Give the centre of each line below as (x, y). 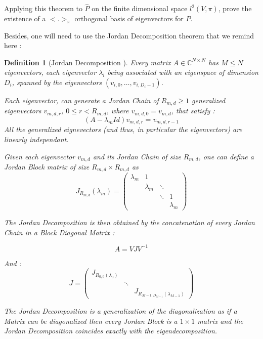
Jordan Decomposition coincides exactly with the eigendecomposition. (111, 331)
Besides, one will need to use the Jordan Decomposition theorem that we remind (129, 35)
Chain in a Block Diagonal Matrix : (59, 232)
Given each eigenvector (40, 156)
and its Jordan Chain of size (137, 156)
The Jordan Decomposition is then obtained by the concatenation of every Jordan (129, 222)
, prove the (235, 8)
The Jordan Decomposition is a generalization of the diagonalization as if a (121, 311)
